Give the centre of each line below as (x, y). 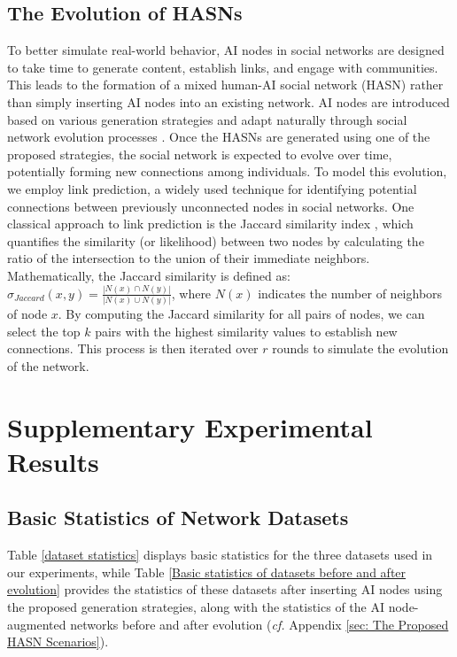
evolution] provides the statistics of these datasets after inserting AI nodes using (225, 589)
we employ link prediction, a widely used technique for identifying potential (212, 188)
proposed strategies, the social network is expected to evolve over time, (200, 154)
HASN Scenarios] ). (58, 642)
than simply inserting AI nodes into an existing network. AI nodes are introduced (228, 101)
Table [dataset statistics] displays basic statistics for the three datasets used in (220, 555)
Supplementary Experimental (190, 426)
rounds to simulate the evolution (360, 348)
